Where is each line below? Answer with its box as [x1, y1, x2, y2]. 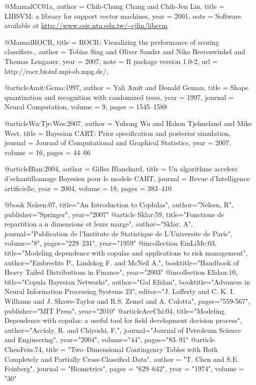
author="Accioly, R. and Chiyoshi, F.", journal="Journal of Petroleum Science [4, 324, 241, 335]
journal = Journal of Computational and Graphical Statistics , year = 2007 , [4, 137, 231, 148]
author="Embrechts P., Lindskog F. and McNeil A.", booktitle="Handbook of [4, 257, 239, 267]
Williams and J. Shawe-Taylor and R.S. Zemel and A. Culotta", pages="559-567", [4, 296, 250, 306]
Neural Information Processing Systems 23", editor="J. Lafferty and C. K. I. [4, 286, 235, 296]
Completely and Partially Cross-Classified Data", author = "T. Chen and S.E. [4, 353, 239, 364]
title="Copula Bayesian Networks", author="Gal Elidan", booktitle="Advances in [4, 276, 250, 287]
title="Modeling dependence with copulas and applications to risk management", [4, 248, 248, 258]
